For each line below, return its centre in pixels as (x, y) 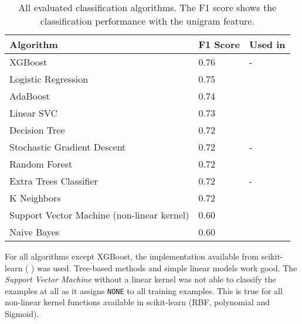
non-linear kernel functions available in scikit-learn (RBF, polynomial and (138, 302)
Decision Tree (37, 130)
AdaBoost (30, 96)
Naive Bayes (35, 232)
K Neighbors (35, 198)
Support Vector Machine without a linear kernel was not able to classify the (140, 279)
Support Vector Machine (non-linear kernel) (99, 215)
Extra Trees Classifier (54, 181)
